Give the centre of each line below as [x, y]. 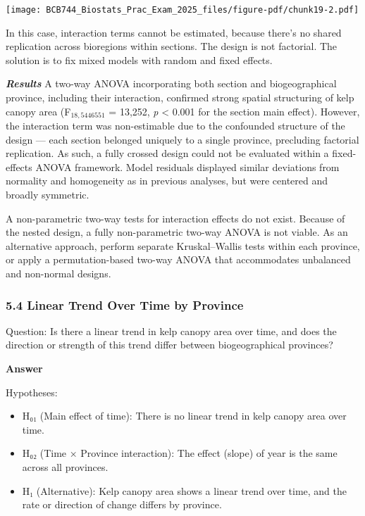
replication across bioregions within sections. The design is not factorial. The [172, 46]
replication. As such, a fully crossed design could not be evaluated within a [167, 153]
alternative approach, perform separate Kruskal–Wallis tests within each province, [183, 245]
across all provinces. [65, 466]
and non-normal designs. [58, 273]
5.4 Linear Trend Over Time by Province [125, 304]
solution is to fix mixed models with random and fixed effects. [139, 59]
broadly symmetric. [48, 195]
